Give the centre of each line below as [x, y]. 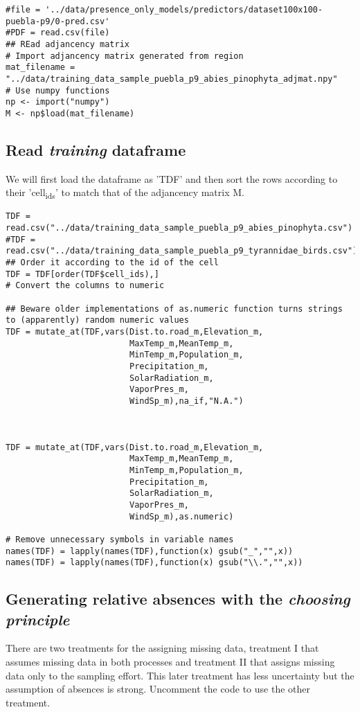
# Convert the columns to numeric [85, 286]
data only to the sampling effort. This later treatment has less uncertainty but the [180, 675]
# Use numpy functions [58, 90]
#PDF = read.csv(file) [58, 33]
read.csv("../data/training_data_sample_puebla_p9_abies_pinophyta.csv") [179, 228]
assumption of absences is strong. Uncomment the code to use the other [158, 689]
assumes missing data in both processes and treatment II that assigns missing [170, 662]
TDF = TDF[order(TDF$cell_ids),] [82, 274]
